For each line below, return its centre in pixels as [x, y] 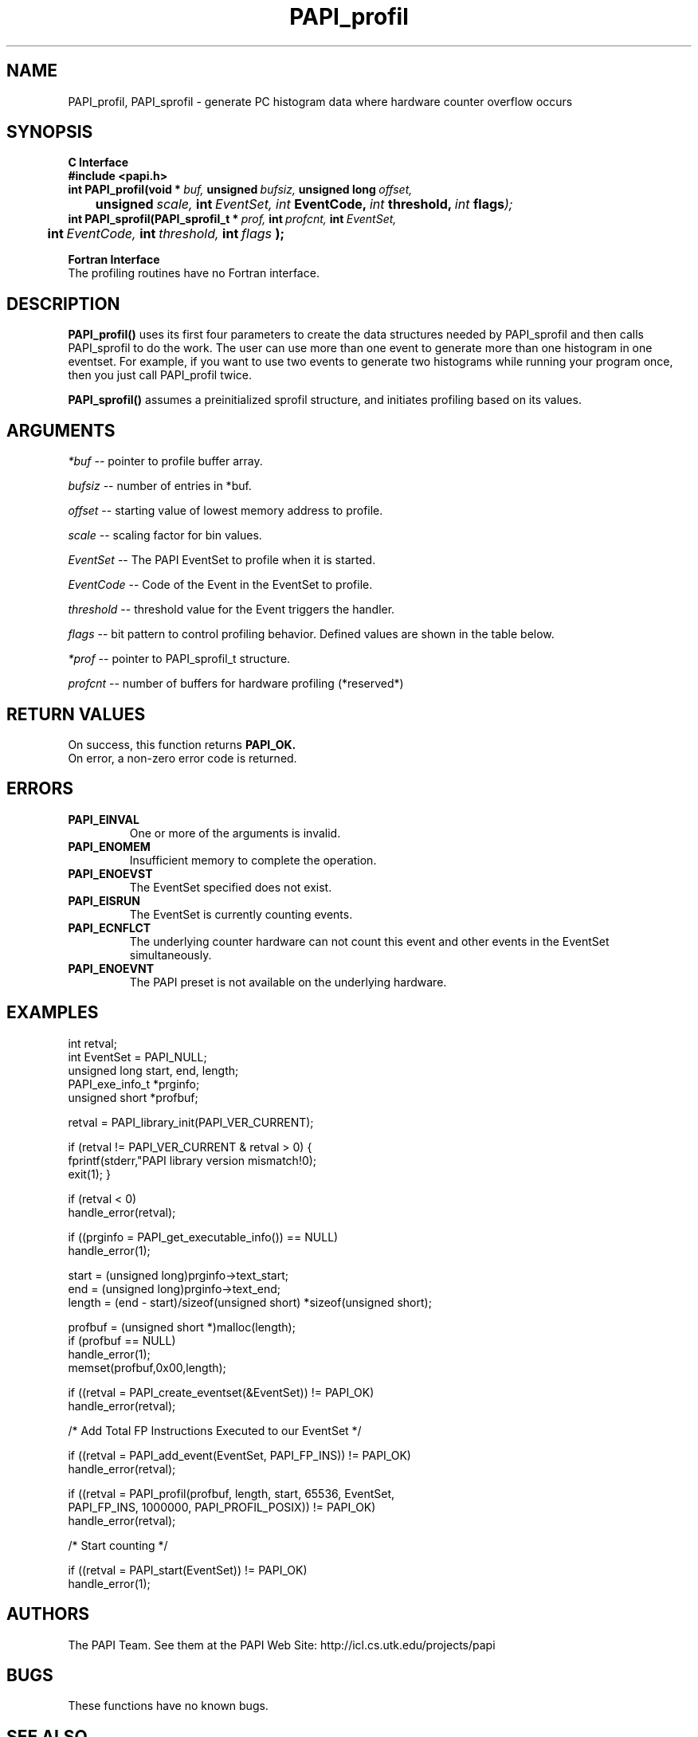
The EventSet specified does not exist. [231, 887]
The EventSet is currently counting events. [241, 914]
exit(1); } [89, 1174]
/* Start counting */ [118, 1545]
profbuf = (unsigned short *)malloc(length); [182, 1327]
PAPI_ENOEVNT [111, 968]
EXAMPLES [53, 1013]
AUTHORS [48, 1614]
